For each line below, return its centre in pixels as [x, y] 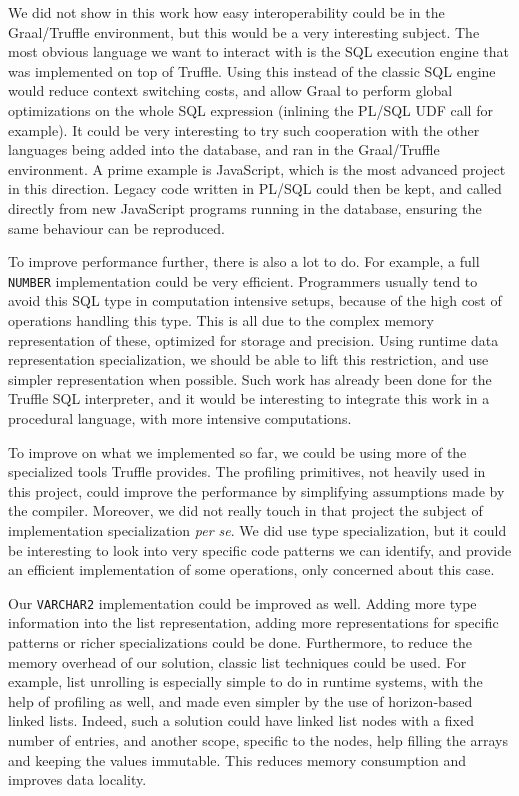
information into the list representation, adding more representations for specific [253, 622]
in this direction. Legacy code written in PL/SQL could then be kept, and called [255, 188]
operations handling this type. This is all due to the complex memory [221, 319]
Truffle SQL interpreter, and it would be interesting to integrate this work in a [249, 398]
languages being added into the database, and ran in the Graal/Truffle [224, 149]
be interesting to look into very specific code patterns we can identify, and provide [260, 549]
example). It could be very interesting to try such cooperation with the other [244, 129]
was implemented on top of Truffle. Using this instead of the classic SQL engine [252, 70]
